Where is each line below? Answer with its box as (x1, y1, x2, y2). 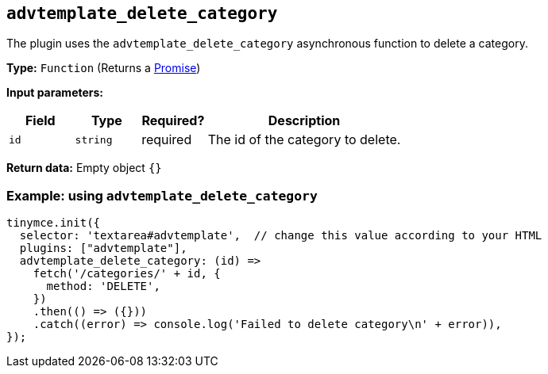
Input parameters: (6, 86, 104, 100)
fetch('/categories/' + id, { (33, 267, 221, 280)
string (75, 133, 113, 146)
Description (268, 113, 341, 129)
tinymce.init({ (6, 216, 101, 230)
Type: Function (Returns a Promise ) (6, 61, 201, 75)
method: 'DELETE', (46, 280, 160, 293)
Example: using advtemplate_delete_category (6, 187, 318, 204)
